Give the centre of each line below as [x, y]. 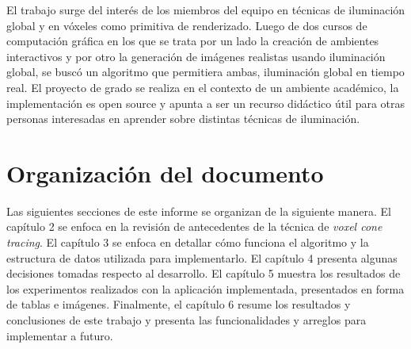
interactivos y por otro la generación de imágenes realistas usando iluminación [196, 56]
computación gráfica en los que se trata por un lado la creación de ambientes [193, 41]
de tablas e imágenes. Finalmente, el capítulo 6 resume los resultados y [179, 304]
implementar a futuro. [60, 335]
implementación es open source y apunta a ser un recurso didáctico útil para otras [206, 103]
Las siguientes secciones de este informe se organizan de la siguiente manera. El [199, 211]
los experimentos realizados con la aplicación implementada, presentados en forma [205, 288]
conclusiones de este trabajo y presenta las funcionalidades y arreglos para [186, 320]
